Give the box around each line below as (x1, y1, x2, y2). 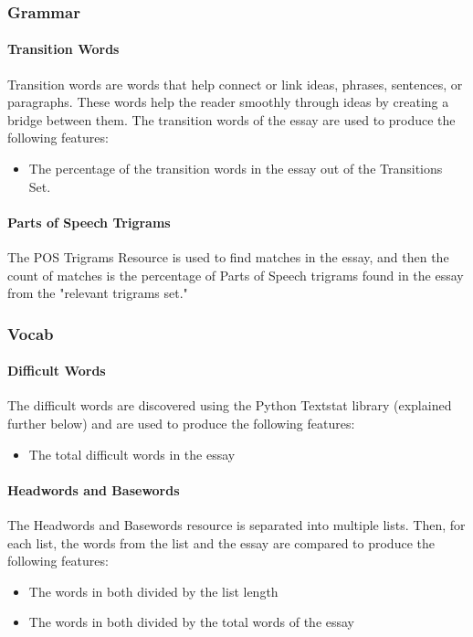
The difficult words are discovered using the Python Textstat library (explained (7, 396, 452, 415)
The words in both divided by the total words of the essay (28, 612, 355, 632)
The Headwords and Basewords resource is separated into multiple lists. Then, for (7, 515, 466, 534)
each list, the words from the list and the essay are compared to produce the (7, 533, 435, 552)
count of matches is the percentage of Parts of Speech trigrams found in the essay (7, 265, 464, 284)
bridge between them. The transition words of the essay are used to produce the (7, 110, 456, 129)
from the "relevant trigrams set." (7, 283, 188, 303)
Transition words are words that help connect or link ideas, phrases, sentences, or (7, 74, 463, 93)
